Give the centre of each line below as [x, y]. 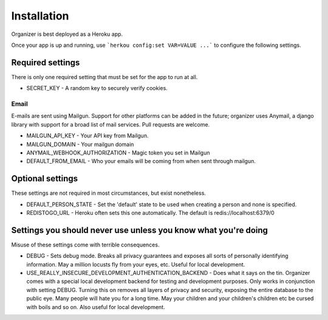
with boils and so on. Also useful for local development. [96, 307]
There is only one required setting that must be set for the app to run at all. [104, 77]
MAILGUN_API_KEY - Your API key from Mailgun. [87, 136]
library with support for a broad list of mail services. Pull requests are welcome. [111, 124]
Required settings [46, 62]
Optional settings [45, 179]
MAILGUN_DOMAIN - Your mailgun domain [80, 144]
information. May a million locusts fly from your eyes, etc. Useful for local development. [136, 264]
